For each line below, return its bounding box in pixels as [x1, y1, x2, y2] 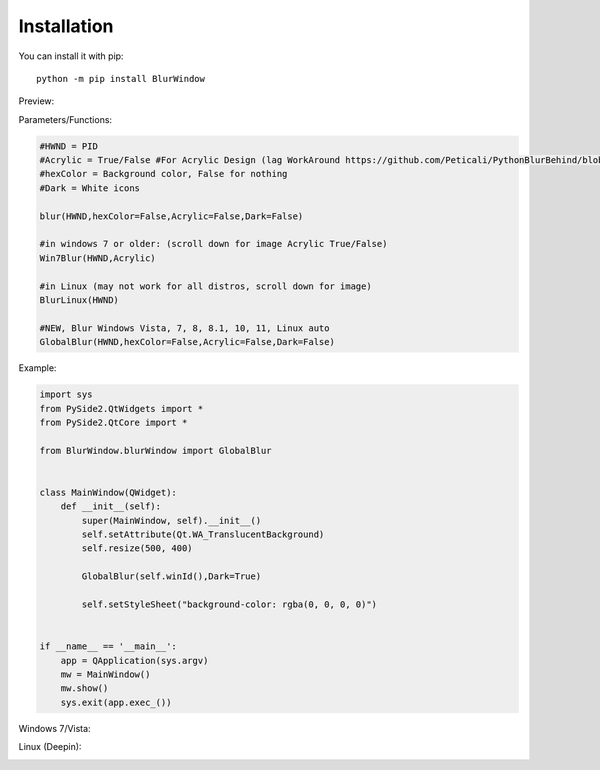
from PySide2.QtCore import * [39, 416, 188, 428]
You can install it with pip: [18, 50, 124, 62]
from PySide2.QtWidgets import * [39, 403, 204, 414]
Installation [18, 15, 114, 37]
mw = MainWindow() [60, 668, 151, 680]
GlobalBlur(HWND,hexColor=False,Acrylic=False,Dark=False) [39, 336, 335, 348]
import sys [39, 389, 93, 400]
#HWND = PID [39, 140, 99, 152]
